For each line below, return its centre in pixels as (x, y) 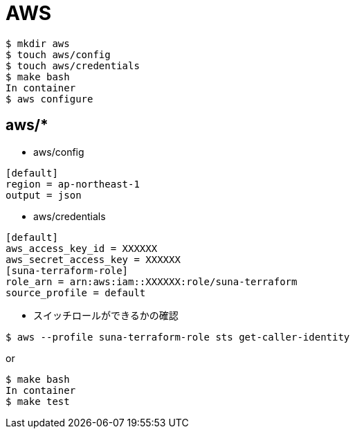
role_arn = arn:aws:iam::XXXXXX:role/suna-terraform (152, 281)
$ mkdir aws (38, 43)
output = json (44, 195)
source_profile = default (76, 292)
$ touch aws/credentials (73, 65)
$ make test (38, 401)
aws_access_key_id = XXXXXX (82, 248)
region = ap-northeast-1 (73, 184)
